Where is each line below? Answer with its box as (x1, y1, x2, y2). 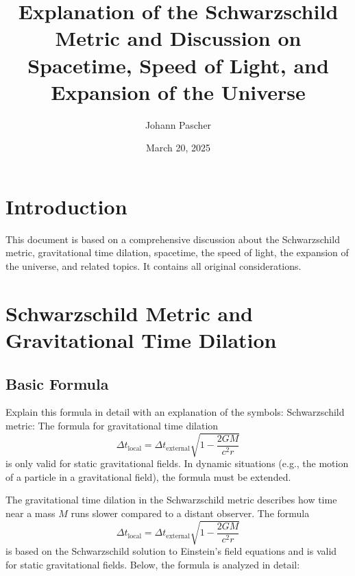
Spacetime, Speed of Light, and (27, 51, 329, 79)
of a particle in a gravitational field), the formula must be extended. (5, 469, 291, 484)
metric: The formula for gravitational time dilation (5, 418, 219, 432)
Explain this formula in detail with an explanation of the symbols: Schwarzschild (5, 405, 345, 419)
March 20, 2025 (145, 140, 211, 155)
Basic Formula (5, 373, 109, 394)
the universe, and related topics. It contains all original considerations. (5, 259, 302, 273)
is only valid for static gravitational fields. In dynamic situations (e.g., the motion (5, 456, 349, 471)
